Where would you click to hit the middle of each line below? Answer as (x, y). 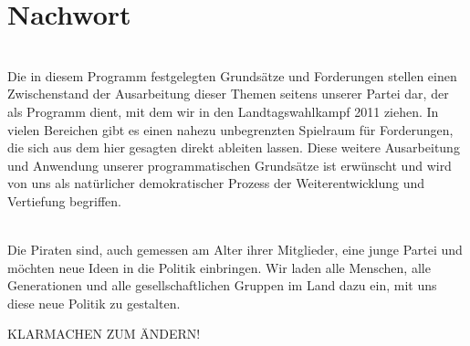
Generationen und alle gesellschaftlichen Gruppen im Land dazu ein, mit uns (222, 285)
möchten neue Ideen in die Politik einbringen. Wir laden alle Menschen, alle (219, 267)
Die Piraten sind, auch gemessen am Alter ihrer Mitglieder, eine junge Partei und (235, 250)
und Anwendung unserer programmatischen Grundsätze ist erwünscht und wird (230, 165)
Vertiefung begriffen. (64, 200)
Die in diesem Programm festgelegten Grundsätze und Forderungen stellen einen (232, 75)
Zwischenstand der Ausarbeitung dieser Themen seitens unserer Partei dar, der (228, 94)
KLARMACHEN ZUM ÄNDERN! (104, 334)
